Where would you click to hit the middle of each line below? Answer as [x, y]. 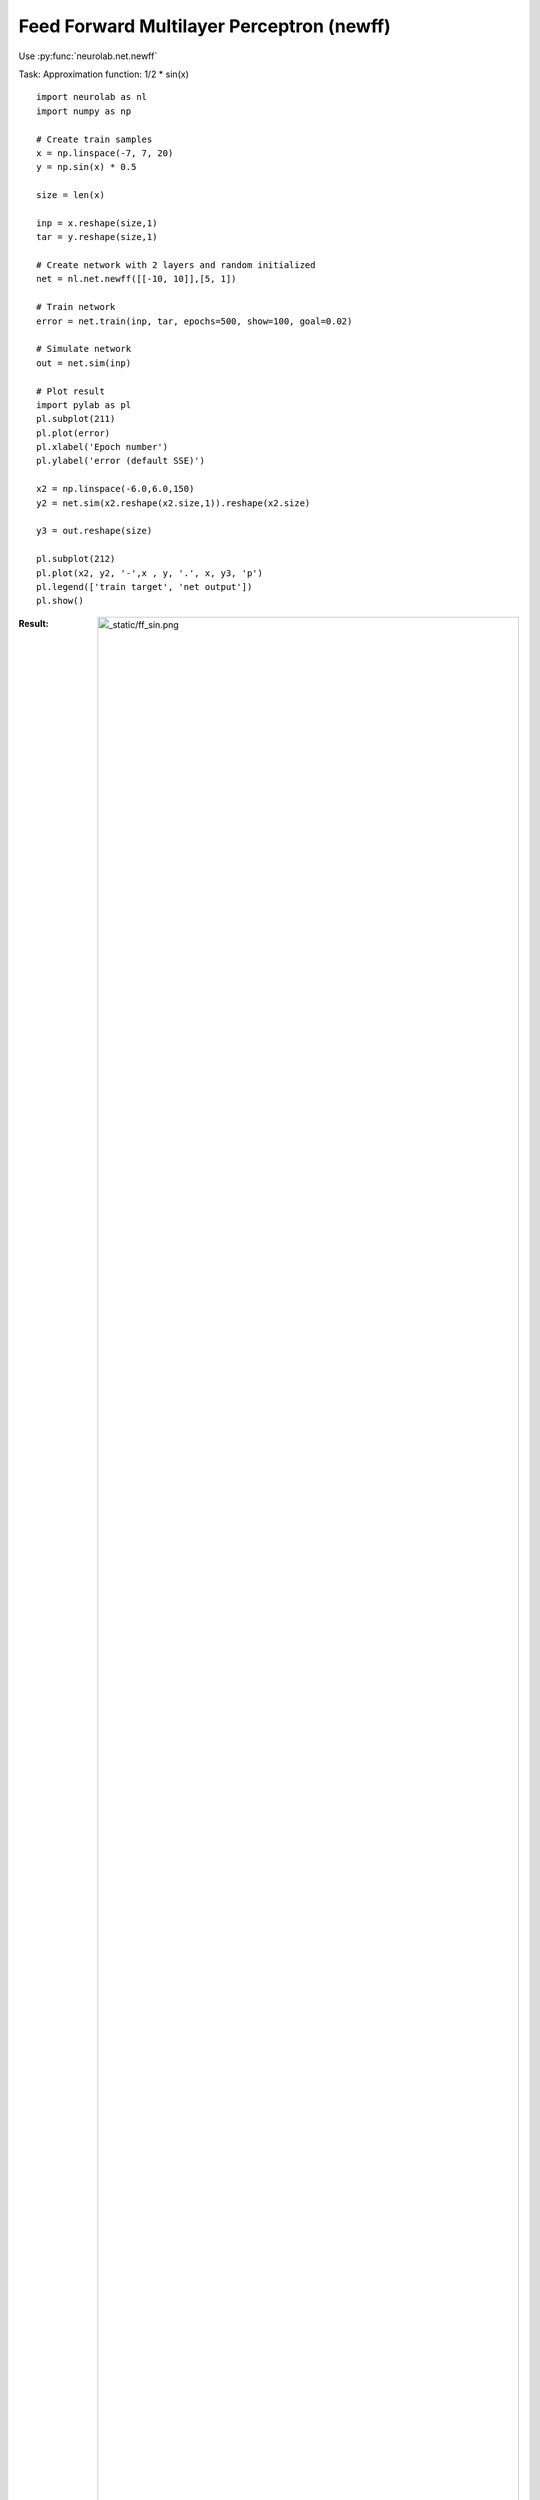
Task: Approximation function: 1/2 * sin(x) [103, 74]
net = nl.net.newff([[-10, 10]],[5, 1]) [136, 279]
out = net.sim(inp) [84, 363]
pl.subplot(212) [76, 559]
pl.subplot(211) [76, 419]
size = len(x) [70, 195]
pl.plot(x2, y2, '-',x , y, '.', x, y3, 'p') [150, 573]
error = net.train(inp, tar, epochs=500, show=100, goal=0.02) [194, 321]
